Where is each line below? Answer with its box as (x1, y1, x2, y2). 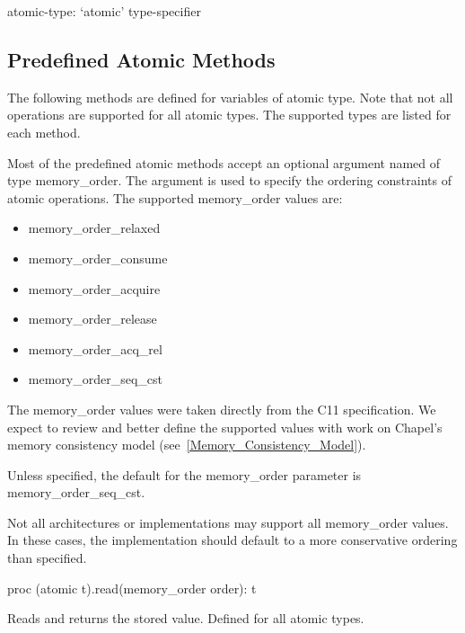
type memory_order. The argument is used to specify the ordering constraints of (7, 171, 452, 190)
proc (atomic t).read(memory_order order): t (7, 578, 257, 597)
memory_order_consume (28, 248, 168, 267)
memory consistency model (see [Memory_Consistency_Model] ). (7, 435, 366, 454)
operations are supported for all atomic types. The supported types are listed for (7, 105, 452, 124)
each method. (7, 122, 81, 141)
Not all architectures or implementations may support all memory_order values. (7, 513, 449, 531)
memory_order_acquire (28, 279, 161, 298)
